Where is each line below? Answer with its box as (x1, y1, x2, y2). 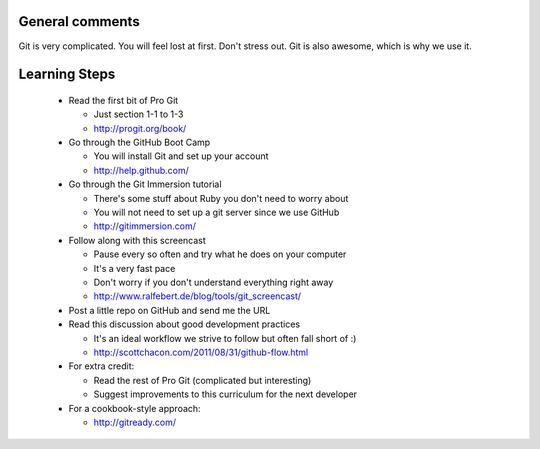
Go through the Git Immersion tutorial (68, 178, 222, 190)
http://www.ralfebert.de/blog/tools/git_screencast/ (93, 290, 302, 302)
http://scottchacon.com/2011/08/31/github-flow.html (93, 346, 309, 358)
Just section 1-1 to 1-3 (93, 108, 184, 120)
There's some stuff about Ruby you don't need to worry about (93, 192, 349, 204)
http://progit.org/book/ (93, 122, 187, 134)
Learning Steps (18, 66, 116, 83)
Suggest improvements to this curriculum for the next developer (93, 388, 358, 400)
